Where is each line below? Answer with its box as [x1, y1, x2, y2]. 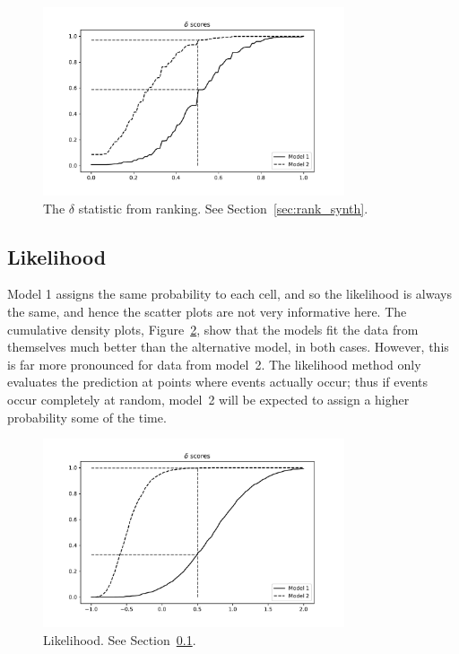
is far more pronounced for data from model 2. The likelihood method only [7, 354, 421, 373]
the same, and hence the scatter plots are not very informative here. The [7, 301, 407, 320]
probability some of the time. [7, 407, 167, 426]
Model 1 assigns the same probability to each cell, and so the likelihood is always [7, 284, 452, 303]
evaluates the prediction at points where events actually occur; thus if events [7, 372, 429, 391]
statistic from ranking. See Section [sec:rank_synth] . [78, 198, 368, 217]
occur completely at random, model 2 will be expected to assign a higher [7, 389, 410, 408]
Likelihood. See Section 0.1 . [43, 630, 196, 649]
